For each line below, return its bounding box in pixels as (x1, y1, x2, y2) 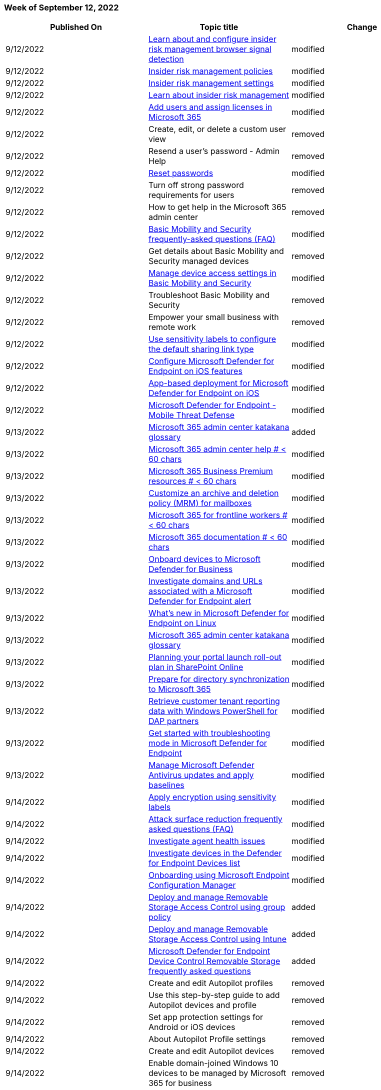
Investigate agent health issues (148, 836, 265, 846)
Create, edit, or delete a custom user (148, 124, 286, 134)
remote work (148, 322, 196, 332)
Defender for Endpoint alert (148, 596, 251, 606)
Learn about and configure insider (148, 34, 276, 44)
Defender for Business (148, 564, 233, 574)
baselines (148, 780, 184, 790)
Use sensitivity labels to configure (148, 334, 276, 344)
